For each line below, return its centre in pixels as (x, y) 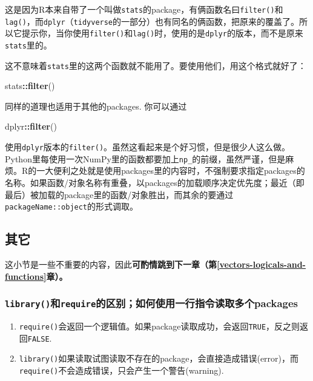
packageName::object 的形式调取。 (72, 206)
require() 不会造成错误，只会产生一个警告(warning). (121, 370)
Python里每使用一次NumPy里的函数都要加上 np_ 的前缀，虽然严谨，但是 (145, 158)
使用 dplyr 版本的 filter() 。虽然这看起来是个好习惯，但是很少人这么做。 (148, 147)
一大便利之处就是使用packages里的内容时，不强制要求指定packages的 (171, 171)
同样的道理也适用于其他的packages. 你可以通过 (96, 106)
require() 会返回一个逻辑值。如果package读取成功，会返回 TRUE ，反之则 (160, 326)
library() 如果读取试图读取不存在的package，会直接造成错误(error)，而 (159, 358)
